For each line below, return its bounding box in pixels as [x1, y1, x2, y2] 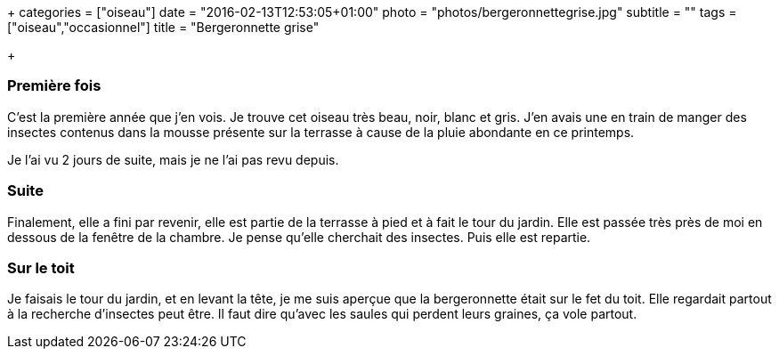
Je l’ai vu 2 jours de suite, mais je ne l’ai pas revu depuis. [7, 151, 339, 167]
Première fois [7, 77, 101, 95]
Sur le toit [7, 258, 75, 277]
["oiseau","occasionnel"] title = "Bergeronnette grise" [7, 20, 320, 35]
